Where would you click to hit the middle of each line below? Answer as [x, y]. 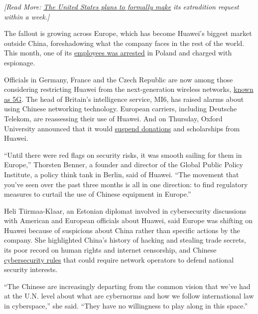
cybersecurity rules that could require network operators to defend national [119, 259]
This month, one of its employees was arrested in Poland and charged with [118, 53]
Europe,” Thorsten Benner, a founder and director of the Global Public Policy [124, 164]
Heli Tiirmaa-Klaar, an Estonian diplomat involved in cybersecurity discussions [125, 210]
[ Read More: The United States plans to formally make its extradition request [122, 6]
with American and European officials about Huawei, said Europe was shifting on [129, 220]
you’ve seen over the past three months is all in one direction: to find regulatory [126, 184]
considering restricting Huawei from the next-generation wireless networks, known [129, 89]
